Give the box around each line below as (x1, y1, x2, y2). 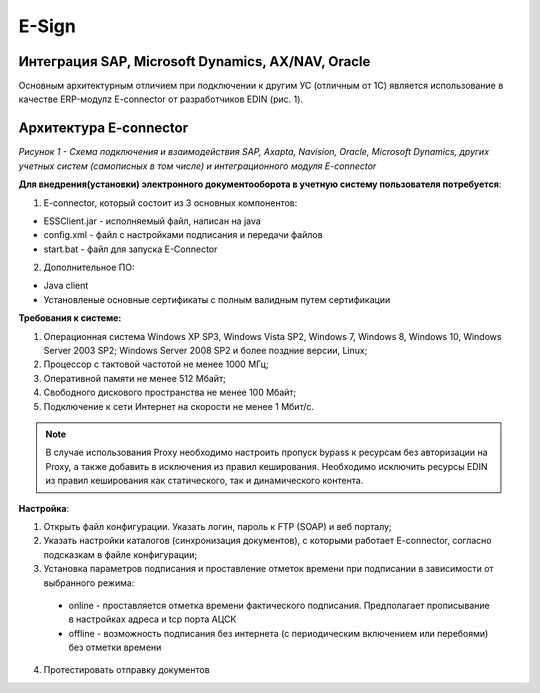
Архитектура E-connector (18, 120, 189, 137)
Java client (43, 280, 89, 292)
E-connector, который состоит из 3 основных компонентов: (43, 196, 298, 209)
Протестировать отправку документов (43, 664, 210, 676)
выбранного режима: (43, 576, 135, 589)
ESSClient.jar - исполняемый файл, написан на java (43, 215, 262, 227)
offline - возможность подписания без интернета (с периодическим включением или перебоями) (68, 627, 489, 639)
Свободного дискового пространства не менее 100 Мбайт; (43, 386, 297, 399)
